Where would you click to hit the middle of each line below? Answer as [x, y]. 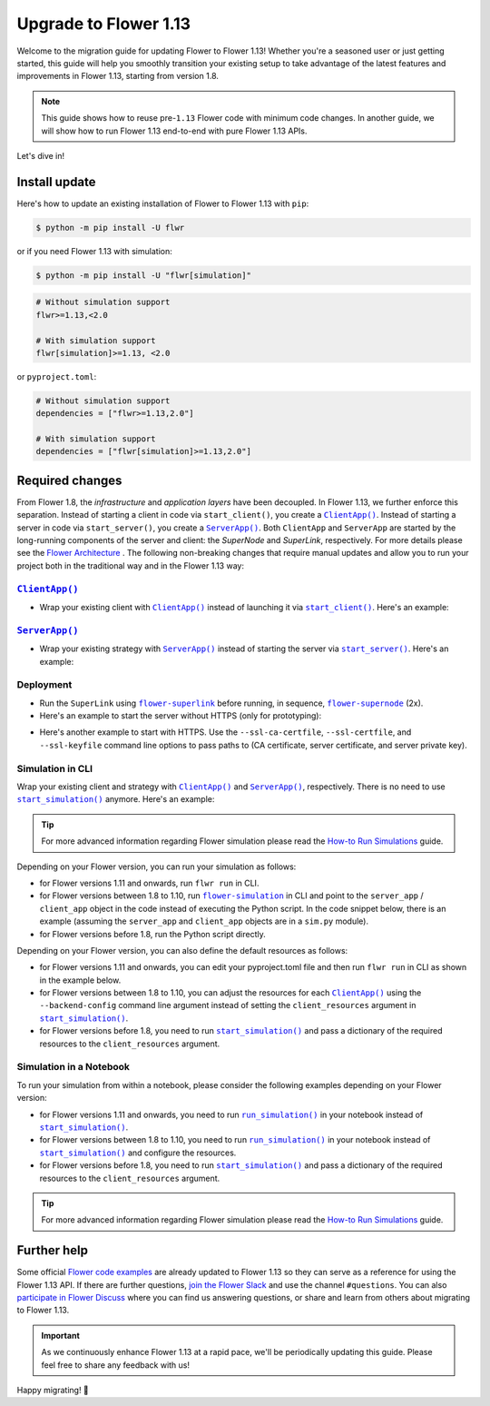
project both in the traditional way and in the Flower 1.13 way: [131, 565]
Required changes [69, 480]
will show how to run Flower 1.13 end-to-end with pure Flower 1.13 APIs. [174, 131]
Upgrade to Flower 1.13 [103, 24]
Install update [56, 182]
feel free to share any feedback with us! [116, 1365]
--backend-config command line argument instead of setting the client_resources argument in [228, 1005]
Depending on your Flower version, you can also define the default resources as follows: [182, 950]
